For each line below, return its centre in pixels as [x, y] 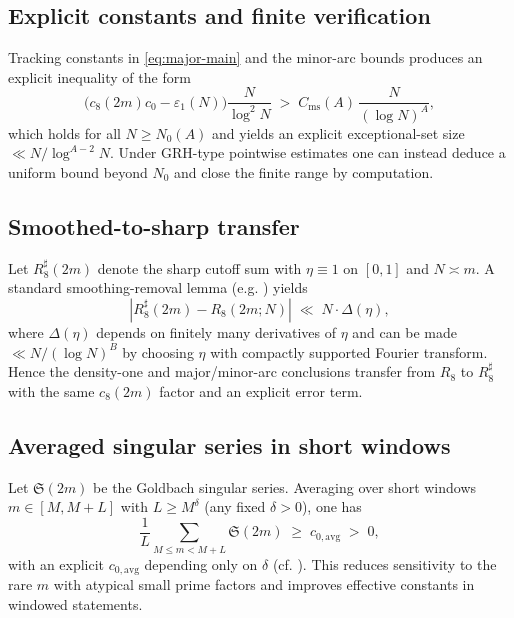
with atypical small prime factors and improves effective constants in [264, 583]
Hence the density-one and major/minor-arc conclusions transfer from [222, 371]
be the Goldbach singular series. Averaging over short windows [285, 486]
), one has [331, 506]
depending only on [201, 563]
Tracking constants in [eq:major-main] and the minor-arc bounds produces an [245, 57]
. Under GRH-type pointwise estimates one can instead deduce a [308, 152]
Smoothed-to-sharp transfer [154, 225]
